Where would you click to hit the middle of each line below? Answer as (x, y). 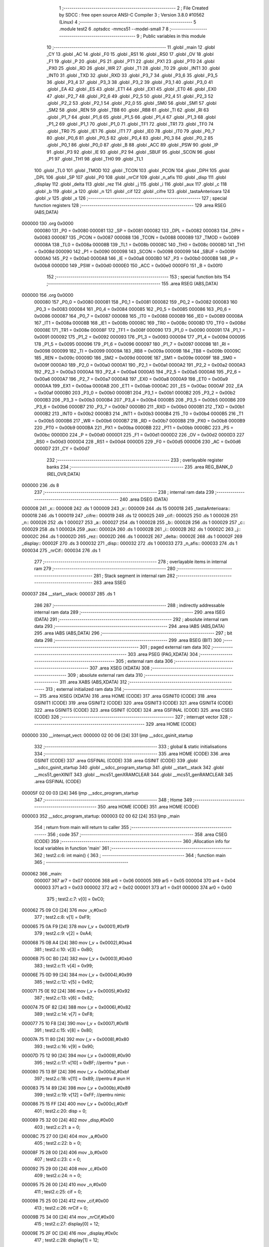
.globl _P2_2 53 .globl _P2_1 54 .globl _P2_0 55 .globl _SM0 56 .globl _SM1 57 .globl (132, 103)
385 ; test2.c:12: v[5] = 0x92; (64, 982)
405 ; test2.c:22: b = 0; (58, 1143)
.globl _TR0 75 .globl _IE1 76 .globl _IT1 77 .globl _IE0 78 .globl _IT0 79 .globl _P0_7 (131, 131)
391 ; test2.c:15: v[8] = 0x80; (64, 1030)
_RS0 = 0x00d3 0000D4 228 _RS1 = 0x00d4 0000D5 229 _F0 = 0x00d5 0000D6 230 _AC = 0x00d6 (137, 442)
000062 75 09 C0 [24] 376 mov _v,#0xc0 (64, 910)
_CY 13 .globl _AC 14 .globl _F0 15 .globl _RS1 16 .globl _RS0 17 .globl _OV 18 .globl (130, 54)
